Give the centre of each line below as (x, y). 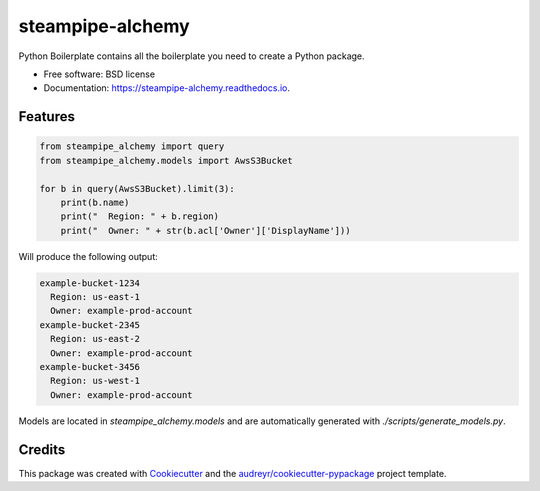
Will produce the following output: (88, 256)
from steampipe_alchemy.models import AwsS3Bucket (166, 160)
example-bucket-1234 (89, 283)
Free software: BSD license (99, 74)
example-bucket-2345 (89, 324)
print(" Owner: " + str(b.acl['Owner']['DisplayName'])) (205, 230)
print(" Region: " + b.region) (140, 216)
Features (46, 116)
